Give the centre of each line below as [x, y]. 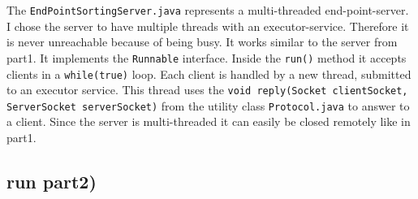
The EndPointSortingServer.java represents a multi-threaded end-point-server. [208, 10]
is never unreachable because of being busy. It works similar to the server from [202, 42]
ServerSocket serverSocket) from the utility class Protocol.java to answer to [208, 105]
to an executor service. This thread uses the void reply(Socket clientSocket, [207, 90]
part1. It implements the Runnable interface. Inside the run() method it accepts [207, 57]
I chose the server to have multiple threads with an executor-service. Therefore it [208, 26]
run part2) [52, 182]
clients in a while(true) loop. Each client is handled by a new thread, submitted [209, 74]
